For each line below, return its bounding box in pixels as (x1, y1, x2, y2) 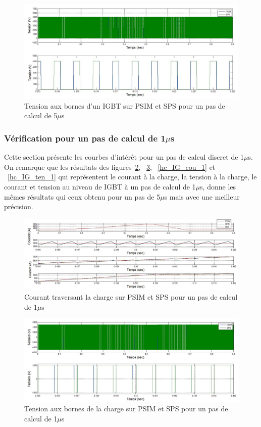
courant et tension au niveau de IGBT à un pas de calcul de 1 (4, 181, 196, 192)
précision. (4, 201, 33, 212)
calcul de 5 (24, 110, 58, 121)
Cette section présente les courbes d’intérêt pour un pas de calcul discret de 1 (4, 152, 244, 162)
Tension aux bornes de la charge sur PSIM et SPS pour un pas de (24, 403, 228, 414)
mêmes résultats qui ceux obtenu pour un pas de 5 (4, 191, 161, 202)
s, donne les (200, 181, 236, 192)
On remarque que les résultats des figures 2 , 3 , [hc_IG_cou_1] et (4, 161, 216, 172)
